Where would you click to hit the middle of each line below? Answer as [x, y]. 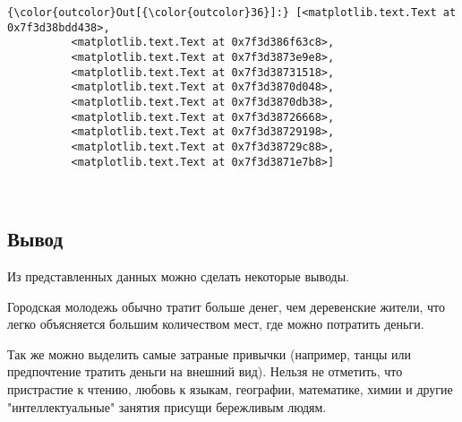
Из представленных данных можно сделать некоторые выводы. [179, 276]
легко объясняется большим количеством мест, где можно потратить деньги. [216, 324]
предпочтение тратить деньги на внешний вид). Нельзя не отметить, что [205, 371]
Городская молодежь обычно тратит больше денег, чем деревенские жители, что [227, 306]
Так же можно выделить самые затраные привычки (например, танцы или [210, 353]
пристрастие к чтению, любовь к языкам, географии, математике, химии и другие [230, 388]
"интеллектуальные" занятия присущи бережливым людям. [167, 406]
